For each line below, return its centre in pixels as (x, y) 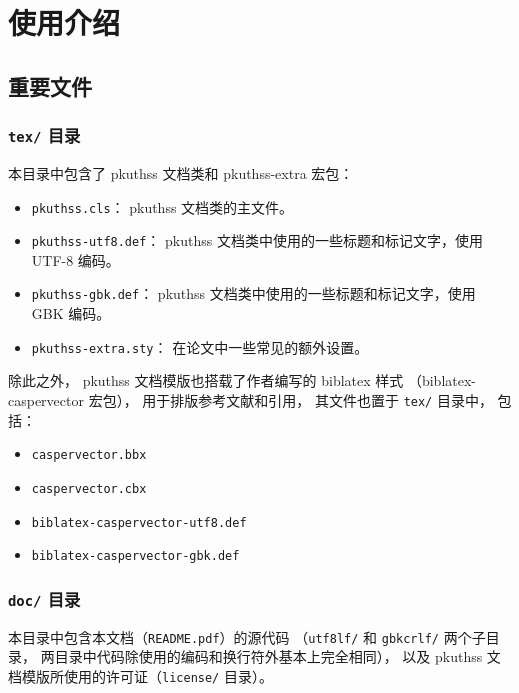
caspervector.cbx (89, 488)
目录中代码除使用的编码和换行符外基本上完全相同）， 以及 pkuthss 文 (277, 656)
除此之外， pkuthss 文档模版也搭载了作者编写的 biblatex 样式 (206, 380)
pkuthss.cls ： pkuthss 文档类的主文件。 (162, 206)
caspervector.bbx (89, 455)
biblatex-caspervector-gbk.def (135, 556)
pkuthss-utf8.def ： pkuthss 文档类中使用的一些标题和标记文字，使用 (257, 240)
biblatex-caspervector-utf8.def (139, 522)
